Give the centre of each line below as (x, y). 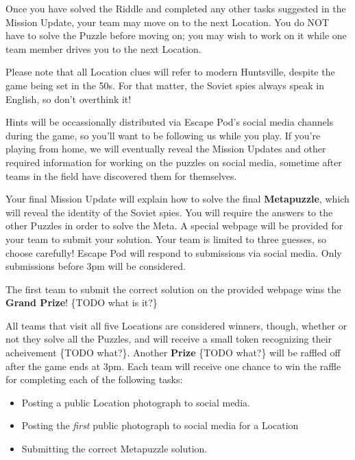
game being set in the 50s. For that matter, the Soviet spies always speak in (165, 85)
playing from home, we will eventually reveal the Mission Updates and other (166, 149)
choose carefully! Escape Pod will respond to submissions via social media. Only (174, 252)
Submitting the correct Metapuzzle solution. (114, 449)
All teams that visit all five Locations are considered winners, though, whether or (176, 325)
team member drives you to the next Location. (103, 48)
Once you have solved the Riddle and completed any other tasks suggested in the (176, 8)
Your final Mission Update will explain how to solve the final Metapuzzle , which (177, 199)
